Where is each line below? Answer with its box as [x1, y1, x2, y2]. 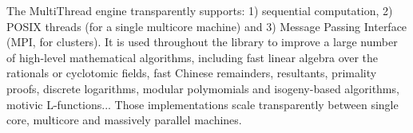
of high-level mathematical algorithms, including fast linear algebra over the [6, 49, 379, 65]
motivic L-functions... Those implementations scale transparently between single [6, 96, 399, 112]
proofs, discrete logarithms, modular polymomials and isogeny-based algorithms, [6, 80, 399, 96]
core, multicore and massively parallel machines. [6, 111, 242, 128]
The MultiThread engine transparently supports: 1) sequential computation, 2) [6, 2, 393, 18]
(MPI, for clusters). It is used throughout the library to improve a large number [6, 33, 398, 50]
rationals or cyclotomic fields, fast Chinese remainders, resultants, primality [6, 65, 377, 81]
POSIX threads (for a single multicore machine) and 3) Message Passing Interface [6, 18, 407, 34]
